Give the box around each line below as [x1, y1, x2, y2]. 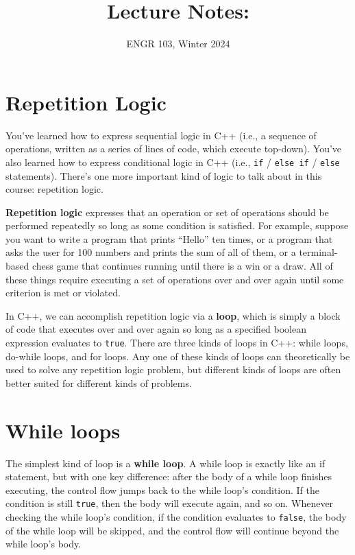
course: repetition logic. [5, 182, 103, 196]
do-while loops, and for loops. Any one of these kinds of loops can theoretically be [5, 349, 350, 363]
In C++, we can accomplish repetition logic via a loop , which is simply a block [5, 308, 341, 322]
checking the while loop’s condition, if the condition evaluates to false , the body [5, 510, 347, 524]
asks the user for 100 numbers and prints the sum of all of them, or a [5, 245, 296, 259]
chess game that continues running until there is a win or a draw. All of [32, 259, 333, 273]
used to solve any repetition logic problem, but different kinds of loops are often [5, 362, 341, 377]
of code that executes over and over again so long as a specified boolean [5, 322, 307, 336]
